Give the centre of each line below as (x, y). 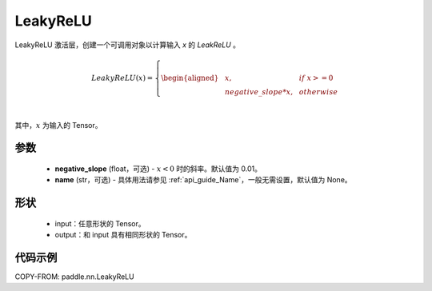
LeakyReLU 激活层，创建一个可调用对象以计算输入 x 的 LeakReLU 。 (127, 45)
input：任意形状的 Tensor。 (100, 223)
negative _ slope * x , (259, 92)
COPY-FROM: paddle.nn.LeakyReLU (75, 277)
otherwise (318, 92)
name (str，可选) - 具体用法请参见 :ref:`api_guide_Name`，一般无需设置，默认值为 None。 (203, 180)
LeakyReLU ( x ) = (122, 78)
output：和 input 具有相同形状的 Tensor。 (123, 235)
